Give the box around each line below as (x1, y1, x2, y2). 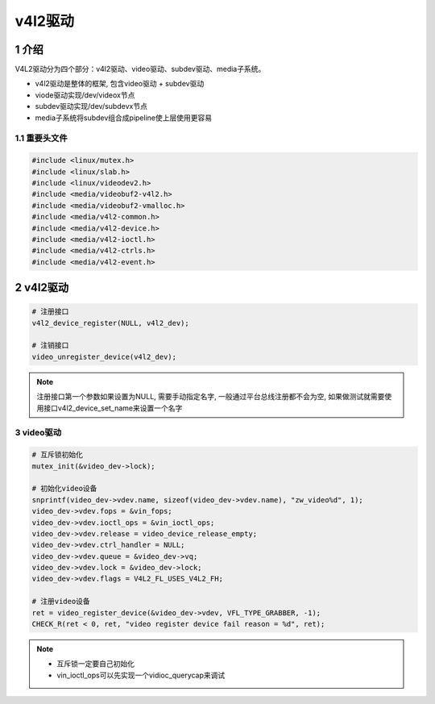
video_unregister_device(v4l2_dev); (31, 352, 177, 361)
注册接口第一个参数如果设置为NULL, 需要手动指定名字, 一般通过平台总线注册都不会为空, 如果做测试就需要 (36, 392, 385, 402)
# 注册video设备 (31, 597, 90, 606)
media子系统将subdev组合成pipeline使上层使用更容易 (35, 113, 213, 123)
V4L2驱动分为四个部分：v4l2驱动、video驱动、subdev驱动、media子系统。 (14, 65, 266, 74)
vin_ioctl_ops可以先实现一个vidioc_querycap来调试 (56, 670, 226, 680)
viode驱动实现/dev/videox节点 (35, 90, 135, 100)
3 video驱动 (14, 427, 62, 439)
